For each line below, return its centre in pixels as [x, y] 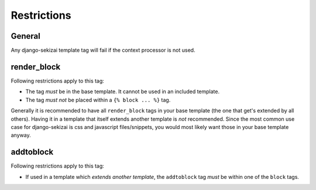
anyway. [21, 135]
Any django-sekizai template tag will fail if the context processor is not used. [103, 50]
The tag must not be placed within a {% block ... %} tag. [98, 100]
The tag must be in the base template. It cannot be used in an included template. [123, 91]
